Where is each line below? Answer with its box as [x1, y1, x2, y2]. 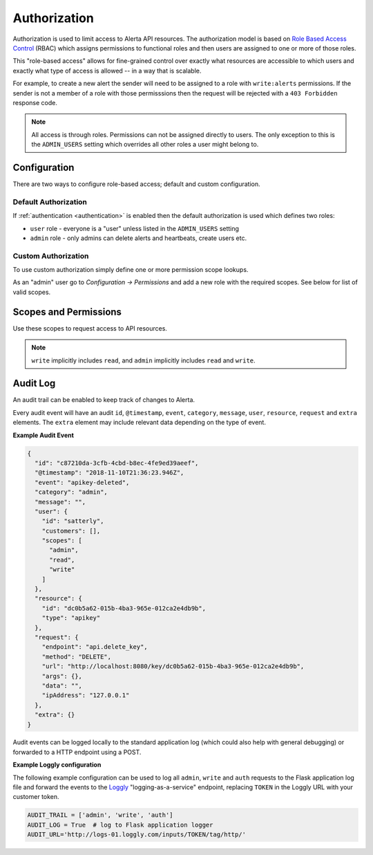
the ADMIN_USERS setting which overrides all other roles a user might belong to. [31, 140, 259, 149]
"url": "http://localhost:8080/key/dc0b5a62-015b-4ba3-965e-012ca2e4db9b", [41, 663, 305, 670]
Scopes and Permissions [12, 306, 122, 318]
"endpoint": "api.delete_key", [41, 643, 148, 651]
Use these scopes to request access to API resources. [12, 324, 167, 332]
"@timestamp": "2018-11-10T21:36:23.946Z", [35, 469, 184, 477]
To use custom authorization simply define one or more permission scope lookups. [12, 266, 249, 274]
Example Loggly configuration [12, 761, 102, 769]
